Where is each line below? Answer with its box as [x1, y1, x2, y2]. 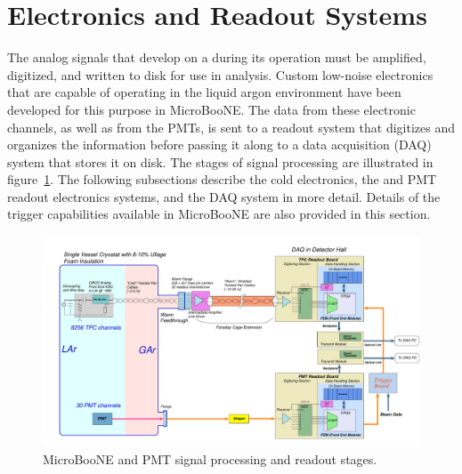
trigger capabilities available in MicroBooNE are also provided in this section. [7, 205, 431, 223]
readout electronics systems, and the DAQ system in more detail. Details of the [7, 187, 441, 205]
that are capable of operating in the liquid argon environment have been [7, 83, 401, 101]
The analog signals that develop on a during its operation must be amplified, [7, 48, 426, 67]
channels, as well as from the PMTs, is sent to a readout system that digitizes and [7, 117, 455, 136]
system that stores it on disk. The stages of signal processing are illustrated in [7, 152, 434, 171]
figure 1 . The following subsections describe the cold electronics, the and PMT [7, 170, 437, 189]
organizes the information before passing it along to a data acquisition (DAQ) [7, 135, 432, 154]
